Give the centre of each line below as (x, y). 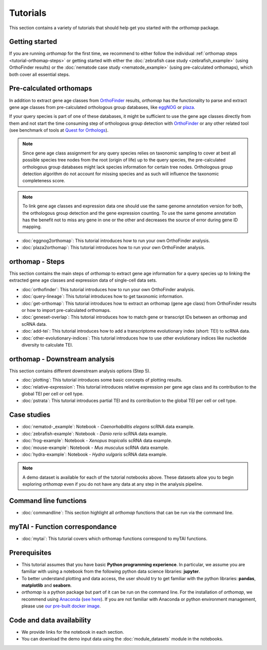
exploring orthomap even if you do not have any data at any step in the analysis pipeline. (113, 484)
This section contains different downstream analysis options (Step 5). (80, 371)
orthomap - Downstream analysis (62, 359)
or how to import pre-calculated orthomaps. (66, 310)
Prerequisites (30, 553)
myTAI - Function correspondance (63, 526)
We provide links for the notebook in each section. (73, 632)
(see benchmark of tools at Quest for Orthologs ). (59, 130)
